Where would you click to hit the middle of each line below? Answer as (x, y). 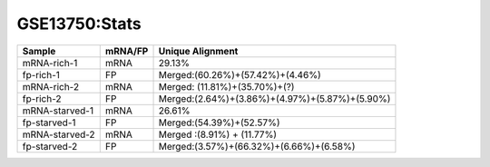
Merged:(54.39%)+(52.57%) (219, 123)
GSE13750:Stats (79, 24)
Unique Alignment (198, 51)
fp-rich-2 (42, 98)
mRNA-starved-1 (58, 111)
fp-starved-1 (49, 123)
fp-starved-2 (50, 146)
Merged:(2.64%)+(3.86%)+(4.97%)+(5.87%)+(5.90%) (274, 98)
